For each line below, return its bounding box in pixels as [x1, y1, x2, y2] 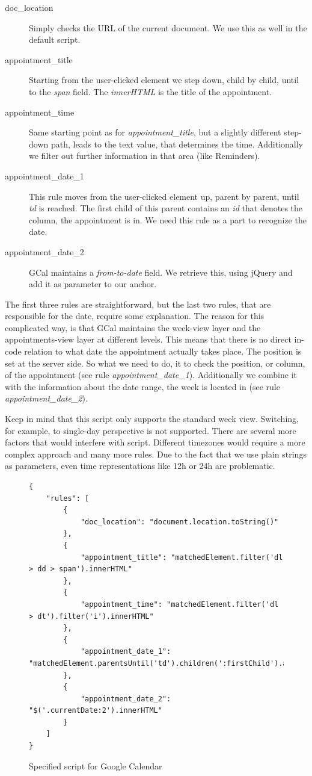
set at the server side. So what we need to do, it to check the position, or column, [5, 356, 305, 369]
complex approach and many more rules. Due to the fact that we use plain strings [5, 447, 307, 460]
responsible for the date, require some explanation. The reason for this [5, 309, 265, 322]
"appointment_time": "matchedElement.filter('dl [80, 600, 279, 609]
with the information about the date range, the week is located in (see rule [5, 380, 280, 393]
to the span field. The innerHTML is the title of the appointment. [29, 85, 272, 98]
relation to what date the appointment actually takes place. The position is [24, 345, 302, 358]
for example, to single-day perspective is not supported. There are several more [5, 424, 296, 436]
